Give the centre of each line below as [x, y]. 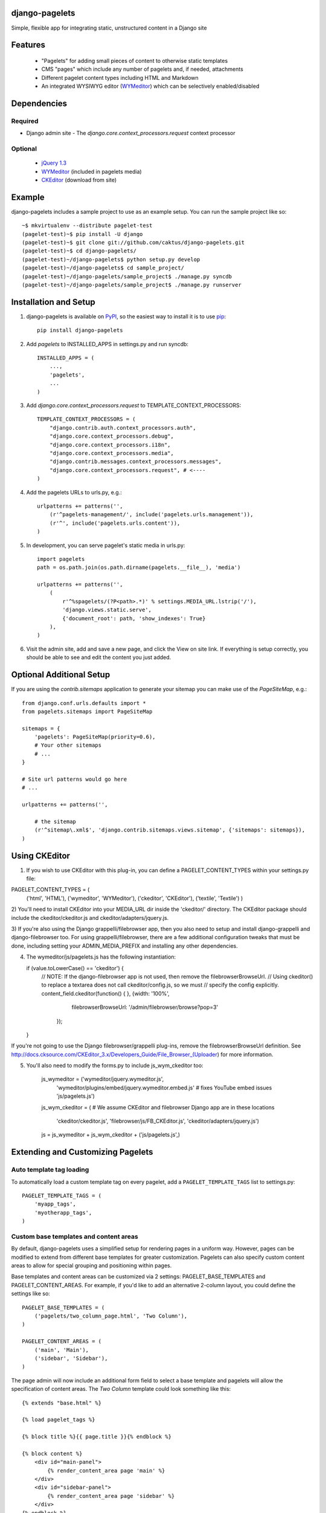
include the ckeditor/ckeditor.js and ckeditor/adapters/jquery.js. [90, 917]
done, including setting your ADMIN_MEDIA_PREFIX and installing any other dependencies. [124, 946]
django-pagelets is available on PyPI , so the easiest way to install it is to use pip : [126, 316]
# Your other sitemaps [68, 745]
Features [28, 45]
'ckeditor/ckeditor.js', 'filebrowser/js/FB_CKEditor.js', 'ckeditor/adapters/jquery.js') [158, 1121]
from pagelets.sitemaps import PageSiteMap [87, 711]
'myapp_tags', [55, 1204]
